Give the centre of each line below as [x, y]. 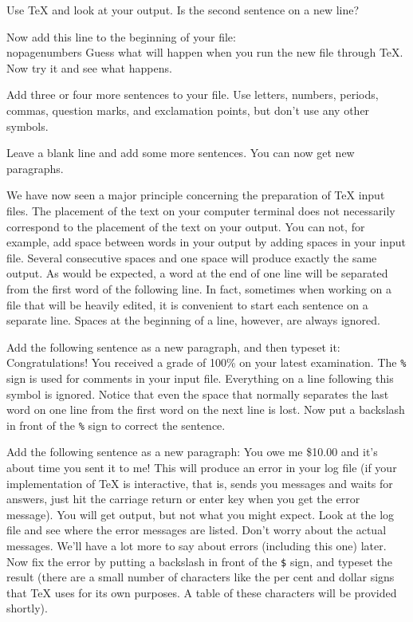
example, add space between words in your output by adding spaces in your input [206, 242]
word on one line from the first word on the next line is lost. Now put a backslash [206, 409]
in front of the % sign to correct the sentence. [116, 425]
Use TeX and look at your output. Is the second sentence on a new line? [183, 10]
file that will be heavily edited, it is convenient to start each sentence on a [187, 304]
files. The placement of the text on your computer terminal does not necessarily [201, 210]
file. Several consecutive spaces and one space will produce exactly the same [192, 257]
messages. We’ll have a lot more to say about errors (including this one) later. [197, 545]
